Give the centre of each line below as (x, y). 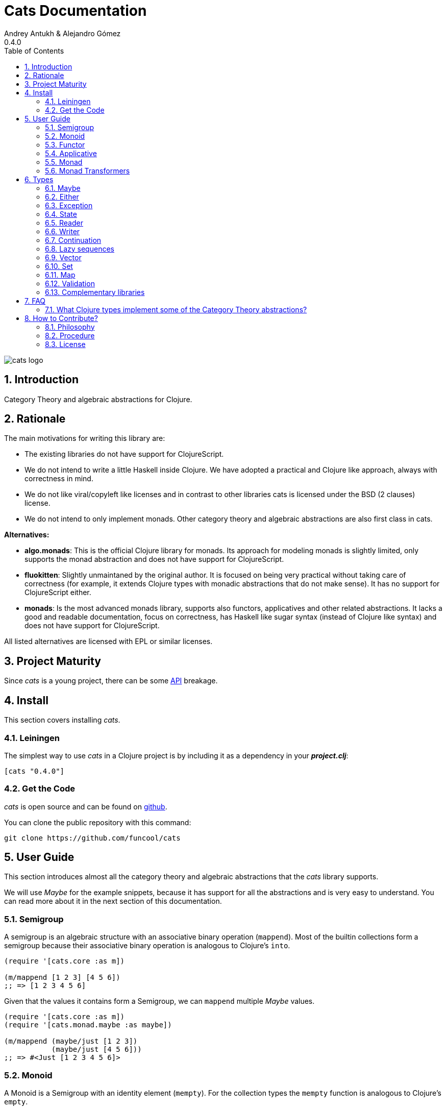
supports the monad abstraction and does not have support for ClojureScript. (154, 559)
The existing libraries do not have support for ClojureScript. (124, 454)
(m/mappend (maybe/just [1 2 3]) (71, 1041)
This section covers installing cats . (62, 720)
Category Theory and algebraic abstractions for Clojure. (98, 399)
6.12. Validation (70, 283)
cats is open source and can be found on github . (86, 806)
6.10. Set (59, 266)
